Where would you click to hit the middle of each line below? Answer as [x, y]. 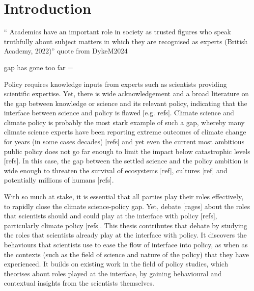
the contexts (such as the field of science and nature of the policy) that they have [127, 254]
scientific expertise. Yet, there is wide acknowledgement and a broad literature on [127, 93]
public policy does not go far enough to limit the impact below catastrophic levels [127, 151]
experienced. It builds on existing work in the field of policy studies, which [116, 264]
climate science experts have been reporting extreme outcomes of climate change [125, 132]
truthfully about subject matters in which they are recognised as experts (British [126, 41]
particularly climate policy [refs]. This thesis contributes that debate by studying [126, 225]
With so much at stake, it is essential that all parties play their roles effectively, [124, 197]
